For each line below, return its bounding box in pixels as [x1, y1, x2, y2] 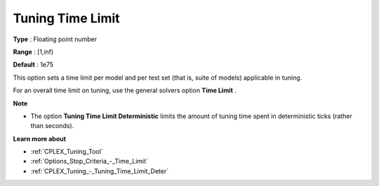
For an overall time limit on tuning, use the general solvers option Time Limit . [13, 86, 237, 94]
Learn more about [13, 134, 67, 143]
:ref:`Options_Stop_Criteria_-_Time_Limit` [30, 157, 149, 166]
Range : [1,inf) [13, 48, 54, 56]
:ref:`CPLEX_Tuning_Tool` [30, 148, 103, 156]
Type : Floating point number [13, 35, 98, 43]
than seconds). [30, 122, 74, 130]
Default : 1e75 [13, 60, 54, 69]
